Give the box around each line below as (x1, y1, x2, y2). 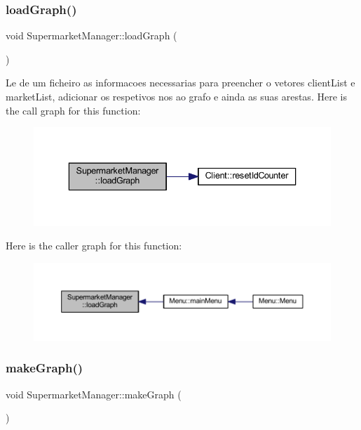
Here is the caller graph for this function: (6, 238, 182, 253)
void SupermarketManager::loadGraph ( (6, 28, 177, 43)
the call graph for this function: (6, 103, 141, 117)
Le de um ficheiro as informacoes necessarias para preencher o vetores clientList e (6, 75, 355, 90)
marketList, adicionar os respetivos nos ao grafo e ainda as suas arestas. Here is (6, 89, 347, 103)
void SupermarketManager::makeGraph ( (6, 386, 182, 401)
